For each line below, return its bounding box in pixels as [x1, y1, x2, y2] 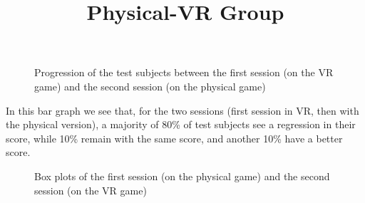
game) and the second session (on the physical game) [34, 78, 266, 93]
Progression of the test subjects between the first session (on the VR [34, 65, 334, 80]
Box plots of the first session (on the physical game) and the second [34, 168, 330, 183]
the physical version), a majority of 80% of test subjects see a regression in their [6, 117, 356, 132]
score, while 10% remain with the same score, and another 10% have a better [6, 130, 343, 145]
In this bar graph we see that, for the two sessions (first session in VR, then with [6, 103, 359, 118]
